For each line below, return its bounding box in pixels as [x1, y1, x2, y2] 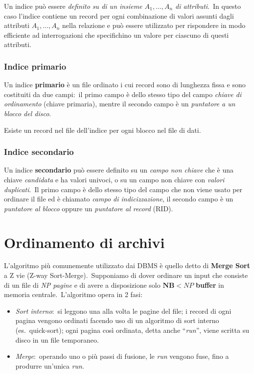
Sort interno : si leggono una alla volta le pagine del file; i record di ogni [15, 305, 231, 316]
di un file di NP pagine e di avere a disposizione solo [4, 279, 161, 290]
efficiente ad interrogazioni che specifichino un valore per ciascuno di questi [4, 29, 229, 40]
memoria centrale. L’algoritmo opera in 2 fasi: [4, 289, 143, 299]
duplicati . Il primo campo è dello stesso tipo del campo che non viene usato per [4, 184, 243, 194]
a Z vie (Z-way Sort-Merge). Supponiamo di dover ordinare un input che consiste [4, 270, 248, 280]
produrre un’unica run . [15, 360, 84, 371]
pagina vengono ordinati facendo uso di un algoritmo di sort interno [15, 315, 219, 325]
